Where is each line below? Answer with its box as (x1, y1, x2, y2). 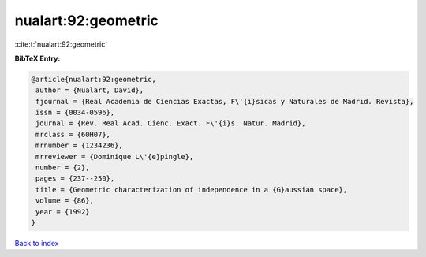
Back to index (14, 238, 59, 248)
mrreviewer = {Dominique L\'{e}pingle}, (35, 152, 194, 161)
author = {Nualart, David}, (35, 86, 144, 95)
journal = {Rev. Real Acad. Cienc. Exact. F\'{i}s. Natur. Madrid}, (35, 119, 306, 128)
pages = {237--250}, (35, 174, 115, 183)
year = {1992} (35, 207, 90, 216)
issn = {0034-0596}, (35, 108, 115, 117)
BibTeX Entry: (14, 54, 61, 63)
